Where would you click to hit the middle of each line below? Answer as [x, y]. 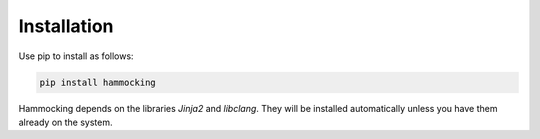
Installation [66, 26]
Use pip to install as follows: [76, 56]
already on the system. [66, 122]
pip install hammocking [98, 82]
